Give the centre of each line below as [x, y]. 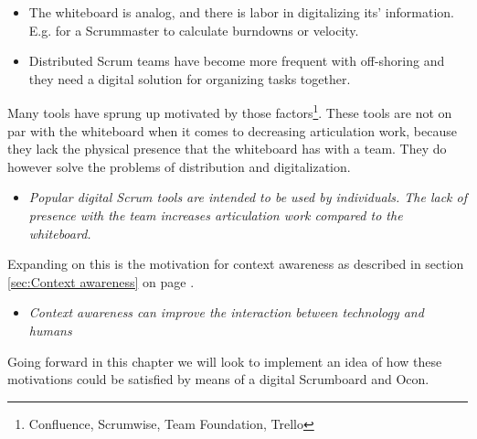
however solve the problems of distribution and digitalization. [179, 166]
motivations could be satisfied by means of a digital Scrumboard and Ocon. [218, 379]
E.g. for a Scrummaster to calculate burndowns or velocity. [194, 30]
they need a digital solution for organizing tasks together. [190, 78]
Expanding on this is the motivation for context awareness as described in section [236, 264]
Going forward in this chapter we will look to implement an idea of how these [225, 361]
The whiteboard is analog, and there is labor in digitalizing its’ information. [241, 12]
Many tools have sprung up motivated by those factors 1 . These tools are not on [230, 112]
